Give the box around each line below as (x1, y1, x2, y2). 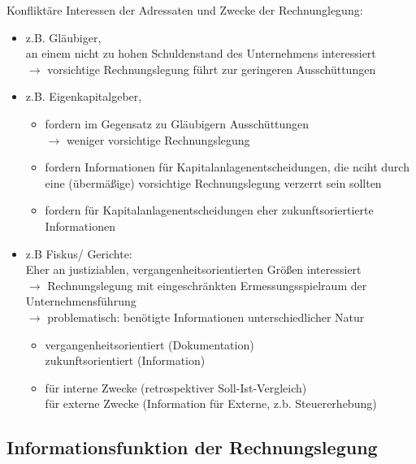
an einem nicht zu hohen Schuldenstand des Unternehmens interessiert (25, 45, 376, 62)
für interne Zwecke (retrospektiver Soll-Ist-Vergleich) (45, 379, 307, 396)
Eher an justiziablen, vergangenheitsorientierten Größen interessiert (25, 261, 362, 278)
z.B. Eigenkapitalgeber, (25, 88, 142, 105)
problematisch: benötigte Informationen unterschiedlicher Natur (47, 308, 365, 325)
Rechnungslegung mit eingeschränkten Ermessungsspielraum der (47, 276, 367, 293)
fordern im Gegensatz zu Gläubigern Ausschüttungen (45, 115, 310, 132)
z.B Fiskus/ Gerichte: (25, 245, 132, 262)
